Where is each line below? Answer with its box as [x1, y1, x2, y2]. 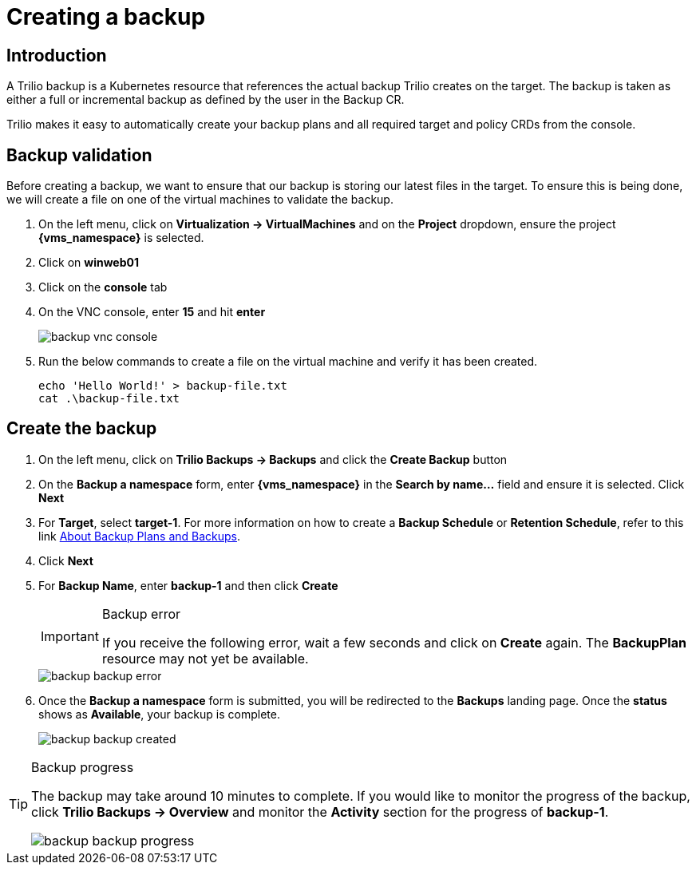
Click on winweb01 [38, 255, 139, 270]
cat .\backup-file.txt [38, 392, 180, 406]
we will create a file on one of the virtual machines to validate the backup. [6, 192, 393, 207]
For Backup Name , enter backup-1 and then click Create [38, 578, 338, 592]
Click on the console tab [38, 280, 168, 295]
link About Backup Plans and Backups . [38, 529, 241, 543]
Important [41, 628, 99, 644]
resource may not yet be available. [101, 650, 309, 667]
